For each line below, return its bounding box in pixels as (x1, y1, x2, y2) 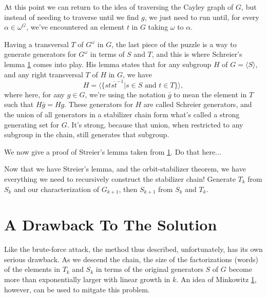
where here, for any (4, 89, 65, 99)
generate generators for (4, 49, 77, 59)
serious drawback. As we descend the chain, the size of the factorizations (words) (4, 253, 258, 264)
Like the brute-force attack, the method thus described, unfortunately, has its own (4, 244, 263, 254)
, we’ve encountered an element (26, 22, 125, 32)
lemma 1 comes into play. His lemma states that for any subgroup (4, 58, 212, 69)
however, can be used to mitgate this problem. (4, 284, 150, 294)
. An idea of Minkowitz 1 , (176, 273, 257, 284)
